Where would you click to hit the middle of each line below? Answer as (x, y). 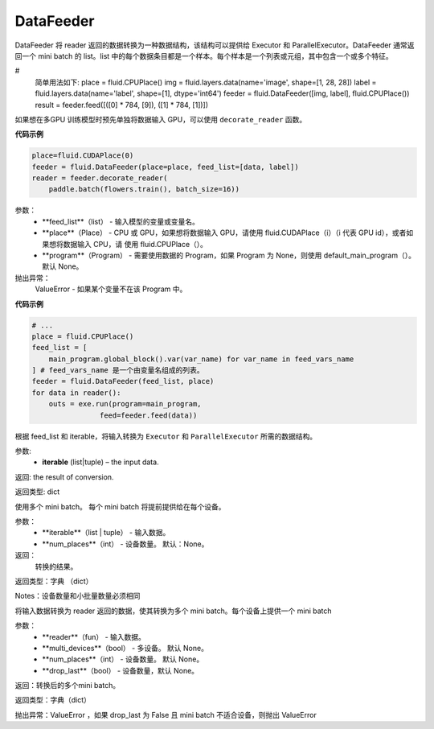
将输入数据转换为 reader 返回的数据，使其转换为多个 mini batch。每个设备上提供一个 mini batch (174, 611)
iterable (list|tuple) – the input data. (101, 462)
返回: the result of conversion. (64, 477)
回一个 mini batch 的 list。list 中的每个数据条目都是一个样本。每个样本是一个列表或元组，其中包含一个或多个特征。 (204, 56)
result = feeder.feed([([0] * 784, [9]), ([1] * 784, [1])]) (122, 105)
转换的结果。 (56, 566)
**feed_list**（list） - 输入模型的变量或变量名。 (121, 221)
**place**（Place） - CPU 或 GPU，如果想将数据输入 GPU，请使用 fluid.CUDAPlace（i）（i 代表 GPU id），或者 (224, 233)
